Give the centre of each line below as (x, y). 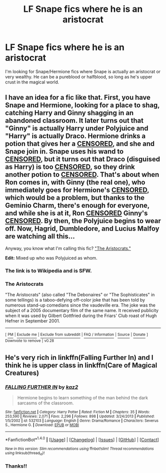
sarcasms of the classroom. (45, 403)
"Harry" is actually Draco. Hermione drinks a (75, 136)
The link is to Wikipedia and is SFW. (49, 271)
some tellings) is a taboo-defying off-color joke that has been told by (75, 300)
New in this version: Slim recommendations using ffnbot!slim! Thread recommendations (80, 449)
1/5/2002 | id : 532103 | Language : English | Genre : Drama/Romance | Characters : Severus (82, 421)
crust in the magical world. (32, 82)
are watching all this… (40, 236)
